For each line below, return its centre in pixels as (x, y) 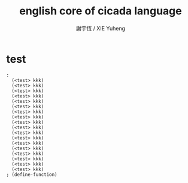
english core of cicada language (101, 11)
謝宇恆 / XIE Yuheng (101, 28)
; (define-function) (32, 175)
